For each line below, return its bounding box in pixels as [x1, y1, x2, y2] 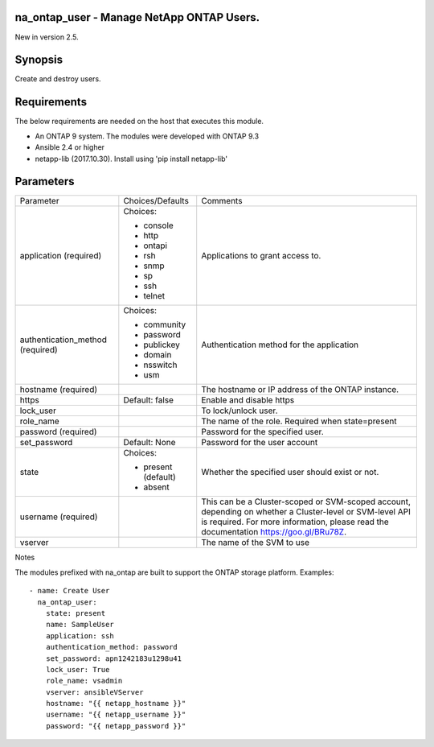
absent [143, 481, 170, 493]
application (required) [19, 250, 102, 262]
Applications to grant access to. [201, 250, 321, 262]
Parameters [14, 175, 75, 188]
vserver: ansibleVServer [45, 687, 144, 696]
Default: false [123, 394, 174, 406]
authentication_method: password [45, 642, 178, 652]
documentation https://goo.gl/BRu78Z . [201, 526, 347, 538]
